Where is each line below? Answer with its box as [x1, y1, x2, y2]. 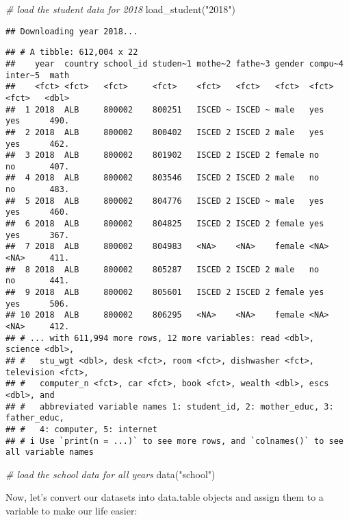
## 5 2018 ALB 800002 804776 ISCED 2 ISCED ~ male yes [5, 196, 324, 206]
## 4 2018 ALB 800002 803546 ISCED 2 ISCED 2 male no [5, 173, 320, 183]
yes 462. [5, 139, 70, 149]
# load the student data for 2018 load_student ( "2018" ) [5, 2, 236, 16]
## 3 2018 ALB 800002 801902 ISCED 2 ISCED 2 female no [5, 150, 320, 161]
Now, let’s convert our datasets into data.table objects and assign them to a [5, 490, 324, 504]
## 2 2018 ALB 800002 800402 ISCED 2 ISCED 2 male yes [5, 127, 324, 137]
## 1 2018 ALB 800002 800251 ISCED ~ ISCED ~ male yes [5, 104, 324, 115]
